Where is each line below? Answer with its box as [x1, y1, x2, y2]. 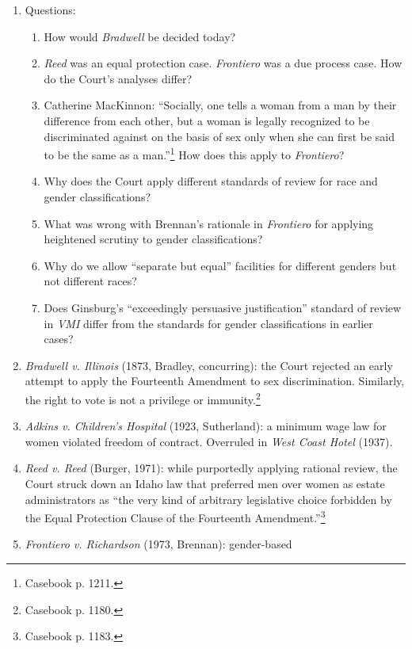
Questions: [25, 2, 76, 17]
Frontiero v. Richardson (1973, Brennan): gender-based [25, 536, 292, 552]
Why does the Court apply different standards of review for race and [44, 173, 378, 189]
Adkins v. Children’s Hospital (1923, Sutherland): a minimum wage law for [25, 418, 387, 434]
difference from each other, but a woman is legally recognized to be [44, 112, 370, 128]
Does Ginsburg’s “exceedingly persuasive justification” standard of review [44, 299, 402, 315]
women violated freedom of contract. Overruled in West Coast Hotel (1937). [25, 433, 393, 449]
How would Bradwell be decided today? [44, 28, 236, 44]
